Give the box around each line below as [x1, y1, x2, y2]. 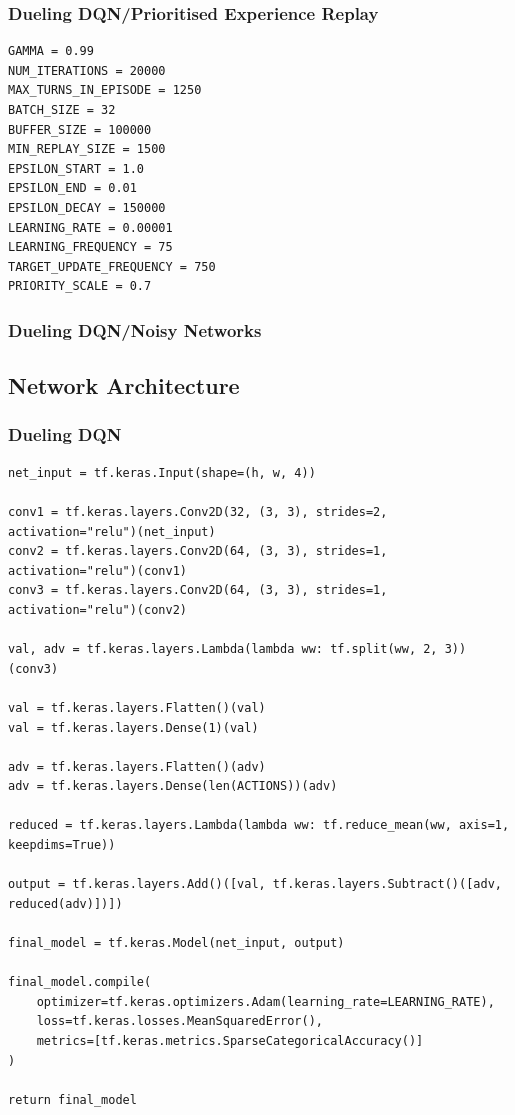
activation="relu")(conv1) [8, 563, 187, 578]
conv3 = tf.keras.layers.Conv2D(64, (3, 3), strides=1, [8, 583, 388, 598]
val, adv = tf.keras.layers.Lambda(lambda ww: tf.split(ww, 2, [8, 642, 438, 657]
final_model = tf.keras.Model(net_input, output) [8, 936, 345, 951]
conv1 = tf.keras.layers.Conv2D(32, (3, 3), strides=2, [8, 504, 388, 519]
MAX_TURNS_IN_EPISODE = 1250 [8, 83, 202, 98]
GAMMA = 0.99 [8, 44, 94, 59]
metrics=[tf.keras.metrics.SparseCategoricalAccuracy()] [36, 1034, 424, 1048]
